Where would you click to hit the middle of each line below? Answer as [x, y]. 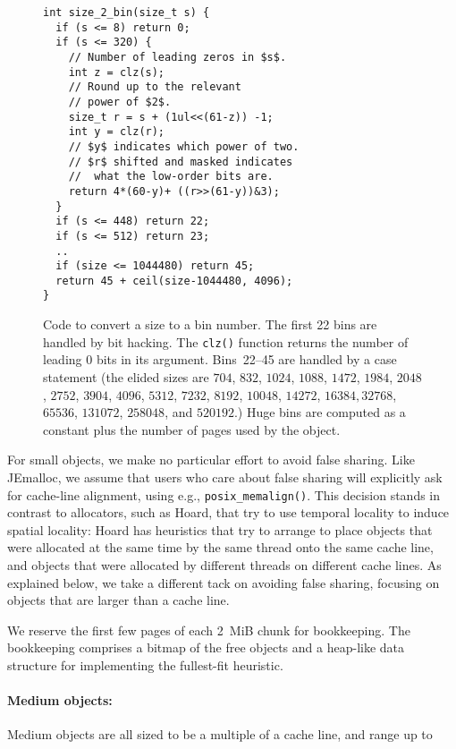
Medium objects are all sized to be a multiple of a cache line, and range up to [220, 734]
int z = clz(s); [117, 72]
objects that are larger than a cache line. [118, 600]
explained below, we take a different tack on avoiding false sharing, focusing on [224, 582]
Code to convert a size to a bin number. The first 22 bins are [210, 324]
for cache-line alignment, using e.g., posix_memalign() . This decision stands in [224, 494]
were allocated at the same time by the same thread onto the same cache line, [220, 547]
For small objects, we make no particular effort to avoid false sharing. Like [211, 460]
